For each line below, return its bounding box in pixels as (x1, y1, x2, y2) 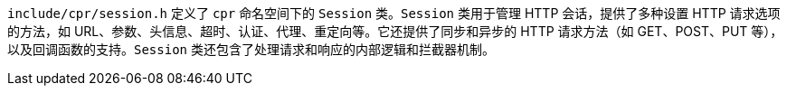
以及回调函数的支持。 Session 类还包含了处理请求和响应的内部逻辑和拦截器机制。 (7, 42, 495, 57)
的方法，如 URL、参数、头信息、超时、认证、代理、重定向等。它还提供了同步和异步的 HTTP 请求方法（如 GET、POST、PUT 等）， (7, 23, 783, 39)
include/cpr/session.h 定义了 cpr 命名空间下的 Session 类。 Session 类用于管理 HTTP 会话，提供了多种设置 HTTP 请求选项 (7, 5, 781, 21)
